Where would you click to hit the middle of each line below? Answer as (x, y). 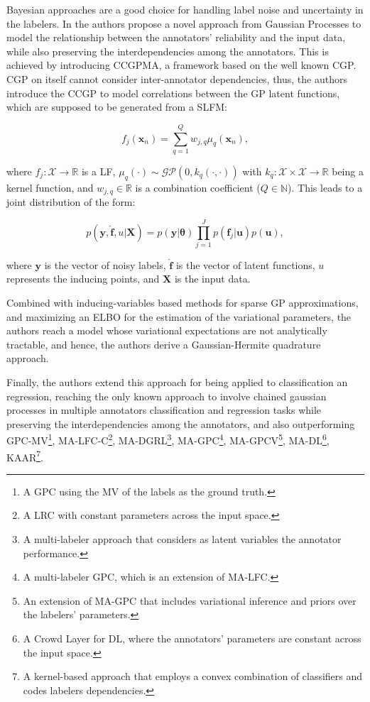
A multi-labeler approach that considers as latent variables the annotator (182, 539)
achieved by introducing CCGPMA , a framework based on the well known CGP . (181, 65)
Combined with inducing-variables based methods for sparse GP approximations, (183, 303)
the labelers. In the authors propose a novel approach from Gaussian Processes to (184, 23)
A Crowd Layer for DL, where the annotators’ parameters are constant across (192, 638)
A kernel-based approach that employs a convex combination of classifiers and (193, 676)
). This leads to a (325, 187)
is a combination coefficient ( (198, 187)
